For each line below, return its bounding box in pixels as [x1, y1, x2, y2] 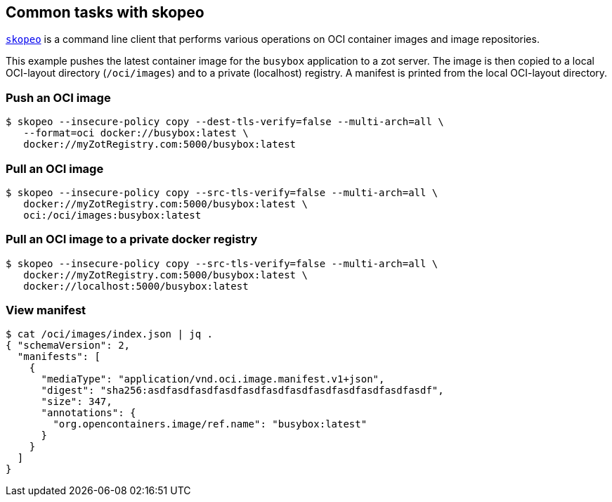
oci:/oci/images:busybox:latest [23, 209, 202, 221]
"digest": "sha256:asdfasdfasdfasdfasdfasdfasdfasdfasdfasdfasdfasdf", [41, 385, 444, 397]
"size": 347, [41, 396, 112, 408]
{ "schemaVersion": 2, [6, 340, 131, 352]
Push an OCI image [6, 90, 111, 105]
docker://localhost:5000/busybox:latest [23, 280, 249, 292]
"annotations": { [41, 407, 136, 419]
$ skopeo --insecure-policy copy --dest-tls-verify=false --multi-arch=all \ [6, 116, 444, 128]
